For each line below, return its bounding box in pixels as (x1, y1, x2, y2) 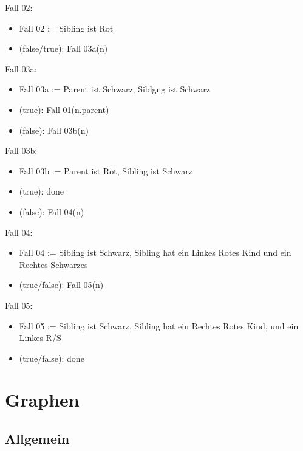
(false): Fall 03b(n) (19, 123, 89, 136)
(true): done (19, 185, 64, 198)
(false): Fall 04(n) (19, 205, 84, 218)
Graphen (5, 387, 80, 412)
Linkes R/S (19, 331, 61, 344)
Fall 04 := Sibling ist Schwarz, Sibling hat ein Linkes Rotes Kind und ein (19, 246, 291, 259)
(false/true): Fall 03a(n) (19, 42, 108, 55)
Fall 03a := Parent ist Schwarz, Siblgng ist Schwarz (19, 83, 210, 95)
